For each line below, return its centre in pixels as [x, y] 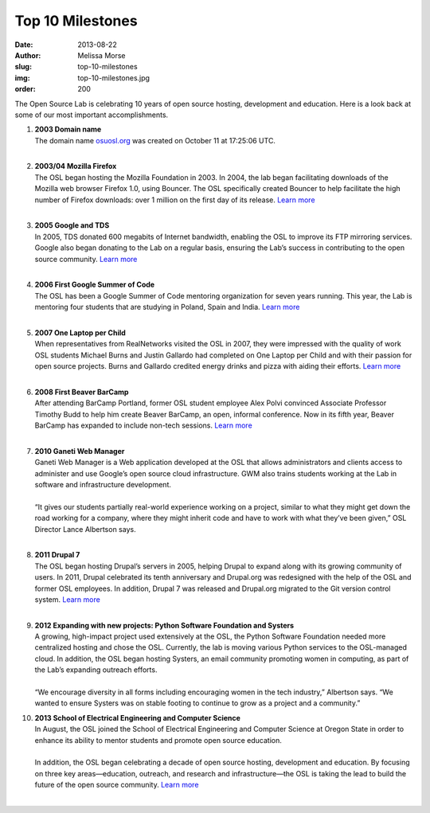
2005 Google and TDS [72, 225]
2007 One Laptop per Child [80, 332]
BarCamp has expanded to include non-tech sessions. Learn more [143, 425]
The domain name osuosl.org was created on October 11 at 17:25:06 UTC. [155, 140]
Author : [28, 55]
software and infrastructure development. [103, 485]
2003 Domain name [68, 129]
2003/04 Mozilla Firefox [76, 166]
